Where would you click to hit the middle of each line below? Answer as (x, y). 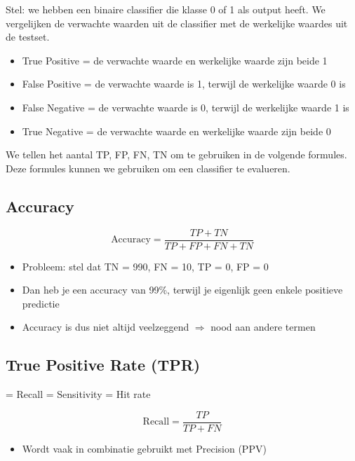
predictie (41, 303)
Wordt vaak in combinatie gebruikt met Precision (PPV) (144, 448)
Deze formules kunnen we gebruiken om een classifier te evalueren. (148, 168)
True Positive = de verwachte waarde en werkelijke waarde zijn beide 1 (175, 60)
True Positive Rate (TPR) (103, 365)
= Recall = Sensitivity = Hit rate (78, 394)
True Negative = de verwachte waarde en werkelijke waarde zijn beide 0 (176, 131)
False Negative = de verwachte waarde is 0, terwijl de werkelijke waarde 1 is (186, 107)
